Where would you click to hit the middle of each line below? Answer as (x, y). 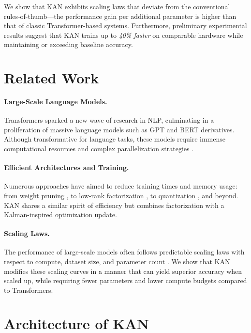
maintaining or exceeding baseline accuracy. (68, 44)
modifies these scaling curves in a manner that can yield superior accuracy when (123, 271)
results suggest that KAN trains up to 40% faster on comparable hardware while (124, 35)
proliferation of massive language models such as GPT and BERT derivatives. (119, 129)
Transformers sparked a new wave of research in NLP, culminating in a (109, 120)
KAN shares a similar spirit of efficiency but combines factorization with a (114, 205)
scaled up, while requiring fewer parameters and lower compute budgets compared (125, 280)
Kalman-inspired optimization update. (60, 214)
